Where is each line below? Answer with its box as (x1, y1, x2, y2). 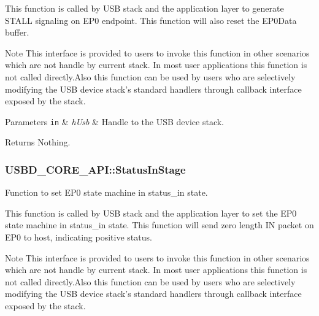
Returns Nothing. (5, 136, 71, 148)
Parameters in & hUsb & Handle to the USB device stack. (5, 115, 224, 128)
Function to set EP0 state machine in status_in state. (5, 186, 208, 199)
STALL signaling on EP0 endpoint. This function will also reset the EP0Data (5, 13, 297, 26)
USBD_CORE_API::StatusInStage (5, 161, 186, 177)
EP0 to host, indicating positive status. (5, 231, 152, 243)
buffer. (5, 26, 29, 39)
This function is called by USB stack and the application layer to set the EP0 (5, 206, 297, 219)
